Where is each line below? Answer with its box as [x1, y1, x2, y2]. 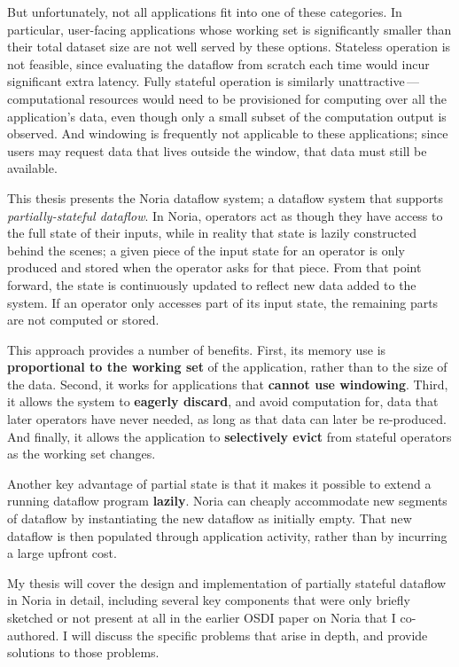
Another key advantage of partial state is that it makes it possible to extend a [7, 474, 432, 492]
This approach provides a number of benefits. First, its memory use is [7, 340, 386, 358]
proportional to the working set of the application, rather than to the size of [7, 357, 447, 376]
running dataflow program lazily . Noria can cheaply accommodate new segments [7, 491, 447, 510]
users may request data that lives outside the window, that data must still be [7, 141, 427, 160]
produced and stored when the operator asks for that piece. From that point [7, 258, 422, 277]
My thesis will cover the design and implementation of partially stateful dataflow [7, 573, 447, 592]
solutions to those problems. [7, 643, 159, 662]
